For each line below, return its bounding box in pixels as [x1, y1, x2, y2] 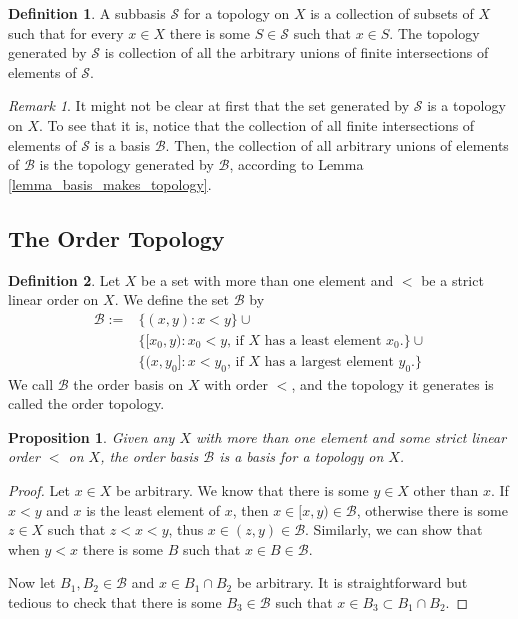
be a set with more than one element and [141, 269, 394, 290]
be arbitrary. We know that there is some [116, 480, 369, 500]
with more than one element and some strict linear [195, 426, 507, 447]
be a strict [421, 269, 484, 290]
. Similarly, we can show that [305, 519, 483, 540]
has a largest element [264, 354, 394, 369]
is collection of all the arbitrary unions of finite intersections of [104, 42, 489, 63]
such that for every [8, 22, 124, 43]
